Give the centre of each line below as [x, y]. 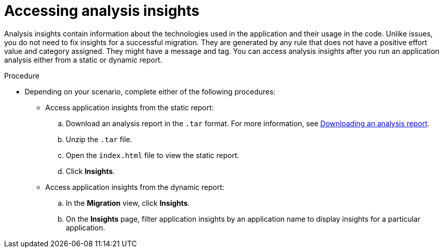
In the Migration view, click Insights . [128, 203]
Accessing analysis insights [102, 11]
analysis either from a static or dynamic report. [83, 60]
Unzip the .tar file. [99, 139]
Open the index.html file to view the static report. [153, 155]
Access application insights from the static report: [130, 107]
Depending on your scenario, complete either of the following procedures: [150, 91]
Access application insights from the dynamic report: [135, 187]
